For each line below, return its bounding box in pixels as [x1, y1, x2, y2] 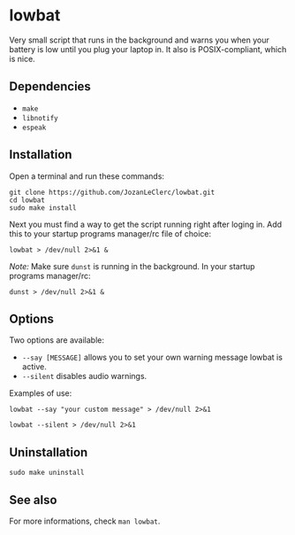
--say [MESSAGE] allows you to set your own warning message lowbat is [21, 352, 283, 363]
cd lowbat [9, 196, 46, 205]
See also [9, 492, 57, 508]
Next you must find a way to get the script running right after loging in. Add [9, 219, 283, 229]
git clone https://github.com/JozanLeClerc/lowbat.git [9, 188, 216, 197]
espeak [21, 123, 47, 132]
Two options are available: [9, 335, 104, 345]
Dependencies [9, 79, 91, 94]
